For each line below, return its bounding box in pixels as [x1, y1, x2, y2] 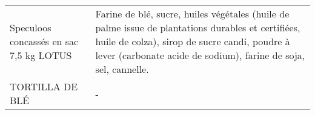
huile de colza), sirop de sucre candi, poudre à [95, 34, 290, 48]
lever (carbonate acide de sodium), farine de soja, [95, 48, 305, 62]
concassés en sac [10, 34, 79, 48]
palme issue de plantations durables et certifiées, [95, 20, 300, 34]
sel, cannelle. [95, 62, 149, 76]
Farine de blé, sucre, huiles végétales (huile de [95, 7, 290, 20]
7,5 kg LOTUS [10, 48, 72, 62]
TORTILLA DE [10, 79, 78, 93]
